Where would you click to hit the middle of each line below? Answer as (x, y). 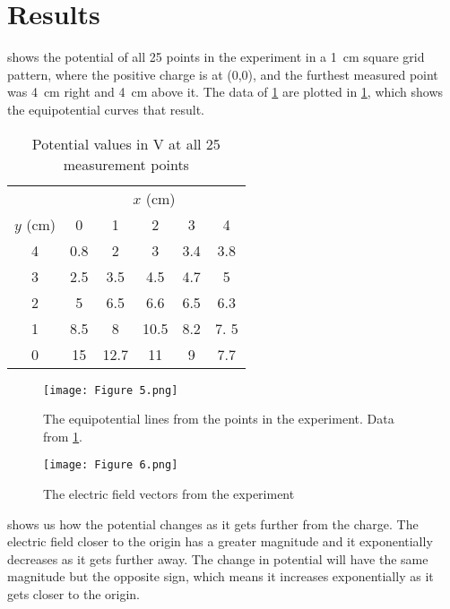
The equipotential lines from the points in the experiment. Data (219, 419)
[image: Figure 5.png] (111, 390)
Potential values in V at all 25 (126, 143)
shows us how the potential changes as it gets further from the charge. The (213, 523)
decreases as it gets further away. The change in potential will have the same (218, 558)
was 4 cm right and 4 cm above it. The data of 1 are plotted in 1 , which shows (225, 92)
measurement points (126, 164)
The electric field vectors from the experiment (169, 493)
